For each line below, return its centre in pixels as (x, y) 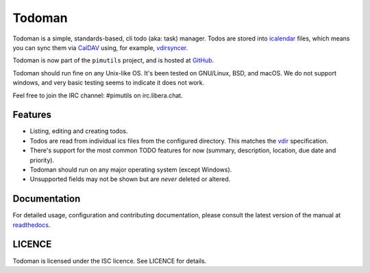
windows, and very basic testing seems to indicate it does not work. (109, 83)
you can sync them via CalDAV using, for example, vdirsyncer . (100, 47)
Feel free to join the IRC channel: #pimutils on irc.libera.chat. (98, 95)
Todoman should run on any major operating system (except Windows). (131, 169)
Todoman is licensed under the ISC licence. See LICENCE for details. (110, 261)
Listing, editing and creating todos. (79, 131)
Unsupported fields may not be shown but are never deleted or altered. (130, 179)
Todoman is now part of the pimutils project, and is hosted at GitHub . (113, 60)
